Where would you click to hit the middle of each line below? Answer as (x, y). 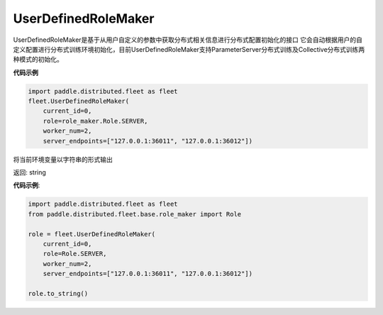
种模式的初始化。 (38, 60)
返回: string (29, 172)
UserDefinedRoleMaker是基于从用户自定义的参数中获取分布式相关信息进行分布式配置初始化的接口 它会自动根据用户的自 (188, 40)
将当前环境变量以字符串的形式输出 (63, 159)
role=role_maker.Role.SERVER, (95, 121)
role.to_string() (58, 293)
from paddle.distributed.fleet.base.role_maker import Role (135, 214)
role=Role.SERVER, (75, 254)
